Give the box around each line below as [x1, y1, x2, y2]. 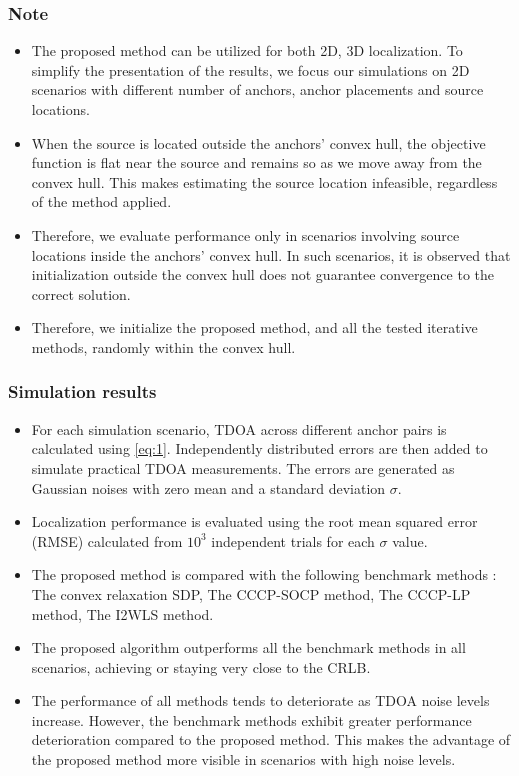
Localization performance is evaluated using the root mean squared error [31, 511, 478, 532]
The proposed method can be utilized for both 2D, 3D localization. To [31, 40, 463, 61]
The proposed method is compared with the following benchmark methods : [31, 564, 497, 585]
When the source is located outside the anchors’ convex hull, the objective [31, 132, 486, 153]
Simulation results [8, 379, 157, 404]
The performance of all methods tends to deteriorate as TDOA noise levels [31, 690, 490, 711]
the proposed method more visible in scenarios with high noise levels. [31, 749, 456, 770]
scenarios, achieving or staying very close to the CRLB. [31, 656, 371, 677]
